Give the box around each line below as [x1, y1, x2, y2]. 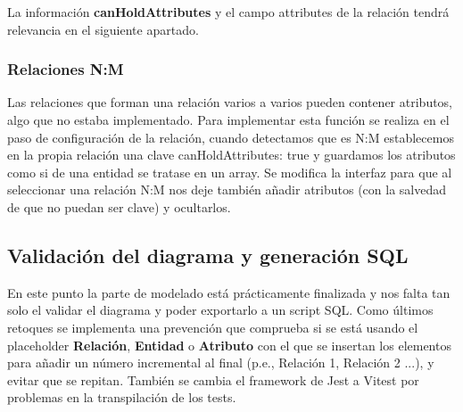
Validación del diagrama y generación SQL [7, 241, 409, 268]
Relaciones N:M [7, 58, 124, 80]
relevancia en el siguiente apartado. [7, 20, 199, 38]
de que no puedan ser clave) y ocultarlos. [7, 197, 231, 216]
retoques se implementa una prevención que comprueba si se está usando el [7, 317, 418, 336]
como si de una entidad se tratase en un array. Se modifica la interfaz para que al [7, 162, 452, 181]
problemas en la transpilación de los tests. [7, 388, 236, 407]
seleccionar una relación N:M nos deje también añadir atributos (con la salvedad [7, 180, 447, 199]
